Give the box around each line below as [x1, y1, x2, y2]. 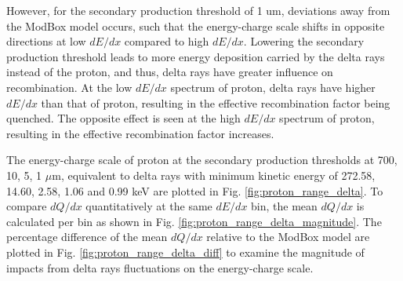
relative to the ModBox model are [206, 228, 370, 245]
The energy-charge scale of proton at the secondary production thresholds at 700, [6, 151, 398, 168]
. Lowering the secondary [243, 33, 365, 49]
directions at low [6, 33, 86, 49]
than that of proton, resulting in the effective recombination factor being [41, 94, 390, 111]
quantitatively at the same [85, 198, 212, 214]
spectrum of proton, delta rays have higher [170, 78, 376, 95]
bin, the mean [251, 198, 318, 214]
